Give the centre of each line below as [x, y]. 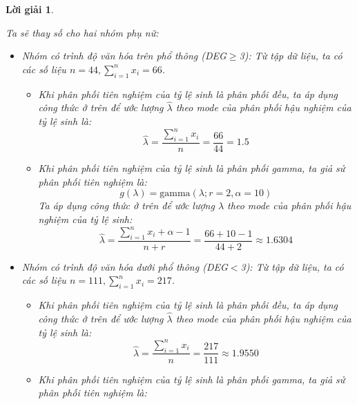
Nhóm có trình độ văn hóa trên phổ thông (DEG [124, 56]
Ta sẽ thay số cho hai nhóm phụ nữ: [82, 32]
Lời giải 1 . [30, 9]
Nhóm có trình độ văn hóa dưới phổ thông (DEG [125, 266]
